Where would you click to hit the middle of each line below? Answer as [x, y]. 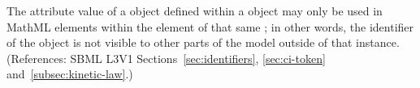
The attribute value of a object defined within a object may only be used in [195, 10]
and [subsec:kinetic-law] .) [70, 74]
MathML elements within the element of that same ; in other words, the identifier [210, 26]
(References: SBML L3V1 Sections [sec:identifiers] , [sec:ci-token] [166, 58]
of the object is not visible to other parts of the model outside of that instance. [203, 42]
